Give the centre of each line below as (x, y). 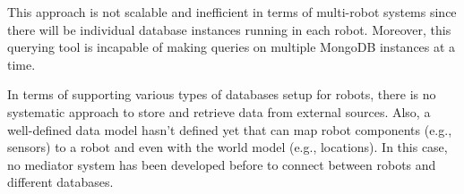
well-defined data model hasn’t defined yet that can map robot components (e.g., (230, 129)
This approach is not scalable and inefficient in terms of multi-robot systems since (232, 12)
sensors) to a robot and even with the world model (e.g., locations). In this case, (228, 147)
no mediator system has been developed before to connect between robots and (222, 164)
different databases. (60, 182)
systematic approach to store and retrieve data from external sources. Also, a (219, 111)
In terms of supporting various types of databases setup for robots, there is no (222, 94)
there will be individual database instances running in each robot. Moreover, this (229, 29)
